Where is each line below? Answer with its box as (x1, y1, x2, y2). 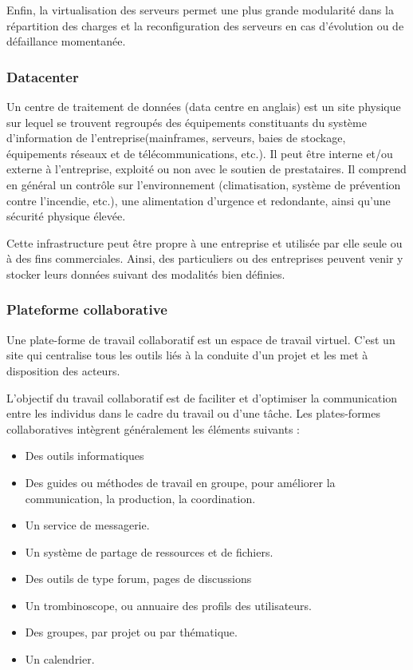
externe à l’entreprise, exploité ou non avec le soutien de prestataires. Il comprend (6, 161, 407, 177)
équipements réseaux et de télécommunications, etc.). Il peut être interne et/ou (6, 145, 393, 161)
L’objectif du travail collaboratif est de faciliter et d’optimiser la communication (6, 389, 398, 406)
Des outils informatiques (25, 447, 144, 464)
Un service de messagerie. (25, 517, 150, 533)
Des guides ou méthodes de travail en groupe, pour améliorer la (25, 474, 336, 490)
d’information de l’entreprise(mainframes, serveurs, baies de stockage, (6, 129, 346, 146)
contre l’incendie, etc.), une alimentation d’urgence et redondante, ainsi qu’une (6, 192, 391, 208)
